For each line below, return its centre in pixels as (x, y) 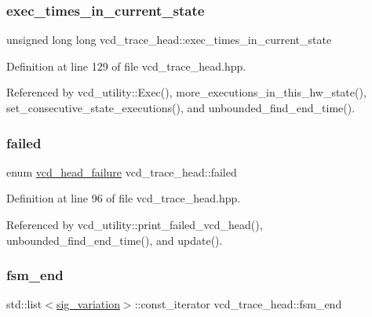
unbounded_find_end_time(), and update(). (115, 240)
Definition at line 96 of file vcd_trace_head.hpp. (124, 198)
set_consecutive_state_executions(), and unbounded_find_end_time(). (181, 107)
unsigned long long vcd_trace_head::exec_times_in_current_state (169, 40)
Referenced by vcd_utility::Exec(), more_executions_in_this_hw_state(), (186, 92)
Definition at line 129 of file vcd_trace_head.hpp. (126, 66)
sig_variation (88, 304)
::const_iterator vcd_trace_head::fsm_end (238, 304)
